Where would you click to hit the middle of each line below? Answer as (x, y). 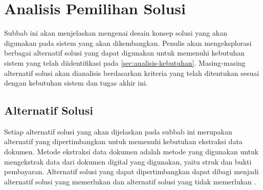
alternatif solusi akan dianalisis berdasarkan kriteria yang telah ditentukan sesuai (132, 73)
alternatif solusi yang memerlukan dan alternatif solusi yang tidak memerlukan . (130, 181)
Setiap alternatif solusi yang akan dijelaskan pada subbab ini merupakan (118, 131)
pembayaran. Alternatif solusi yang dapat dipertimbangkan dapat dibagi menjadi (131, 171)
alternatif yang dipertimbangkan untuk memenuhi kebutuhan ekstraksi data (123, 141)
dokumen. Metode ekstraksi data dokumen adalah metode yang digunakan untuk (131, 152)
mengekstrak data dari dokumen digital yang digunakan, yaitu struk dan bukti (128, 161)
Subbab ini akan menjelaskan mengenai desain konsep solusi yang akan (116, 33)
